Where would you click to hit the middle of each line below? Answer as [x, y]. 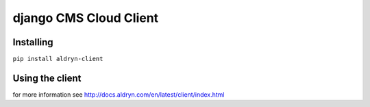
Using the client [47, 78]
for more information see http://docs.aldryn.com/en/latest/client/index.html [119, 94]
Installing [33, 42]
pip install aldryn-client [58, 59]
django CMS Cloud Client [86, 18]
